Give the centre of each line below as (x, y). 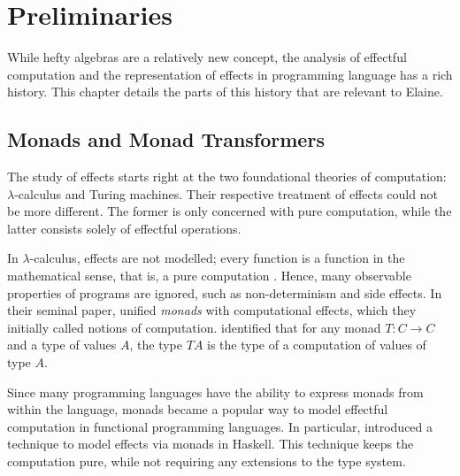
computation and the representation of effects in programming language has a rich (230, 74)
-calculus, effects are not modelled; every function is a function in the (217, 258)
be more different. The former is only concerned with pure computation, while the (230, 211)
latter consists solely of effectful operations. (124, 228)
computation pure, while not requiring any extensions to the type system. (207, 461)
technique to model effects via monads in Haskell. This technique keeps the (211, 444)
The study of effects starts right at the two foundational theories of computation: (227, 177)
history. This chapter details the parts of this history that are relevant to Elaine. (225, 92)
